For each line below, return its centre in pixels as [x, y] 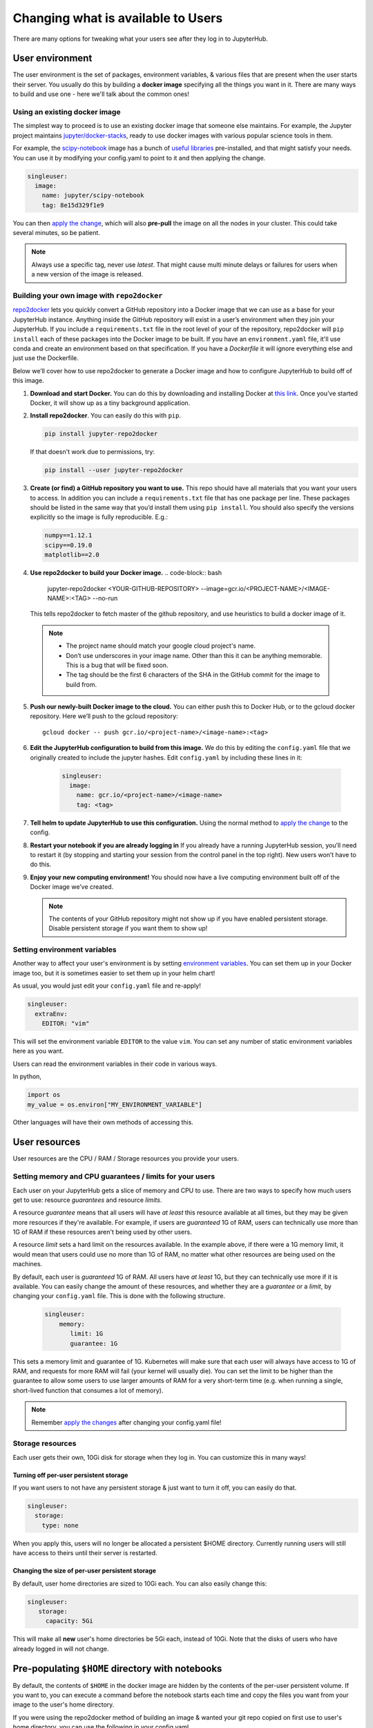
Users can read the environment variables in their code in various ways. [115, 1064]
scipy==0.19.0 [68, 545]
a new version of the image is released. [87, 274]
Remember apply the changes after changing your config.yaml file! [126, 1422]
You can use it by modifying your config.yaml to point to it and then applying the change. [139, 158]
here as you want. [38, 1051]
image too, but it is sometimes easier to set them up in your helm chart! [114, 973]
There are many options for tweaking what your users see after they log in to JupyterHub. [141, 39]
